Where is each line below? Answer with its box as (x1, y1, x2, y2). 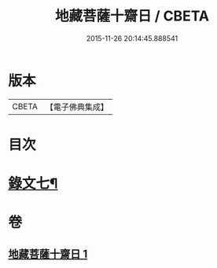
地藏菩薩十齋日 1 (8, 247, 88, 260)
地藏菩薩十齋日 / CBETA (54, 7, 210, 25)
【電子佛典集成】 (45, 101, 108, 112)
